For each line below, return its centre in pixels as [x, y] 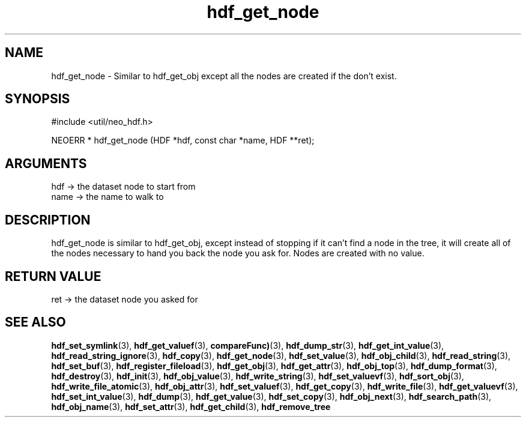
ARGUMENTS [46, 163]
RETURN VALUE [53, 276]
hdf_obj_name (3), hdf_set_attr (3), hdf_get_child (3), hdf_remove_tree [191, 406]
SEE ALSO [35, 322]
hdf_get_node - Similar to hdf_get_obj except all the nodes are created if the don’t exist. [224, 76]
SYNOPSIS [38, 99]
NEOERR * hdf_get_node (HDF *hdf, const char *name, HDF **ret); [183, 140]
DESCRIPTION [48, 220]
